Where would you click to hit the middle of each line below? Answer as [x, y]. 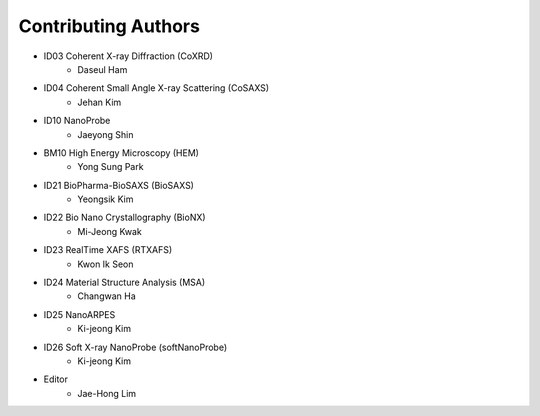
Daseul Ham [102, 69]
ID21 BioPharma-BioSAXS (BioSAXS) [119, 185]
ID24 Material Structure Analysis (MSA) [124, 282]
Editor [56, 379]
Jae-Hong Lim [107, 393]
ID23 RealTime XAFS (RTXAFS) [108, 250]
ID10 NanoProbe [77, 121]
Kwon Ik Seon [105, 264]
